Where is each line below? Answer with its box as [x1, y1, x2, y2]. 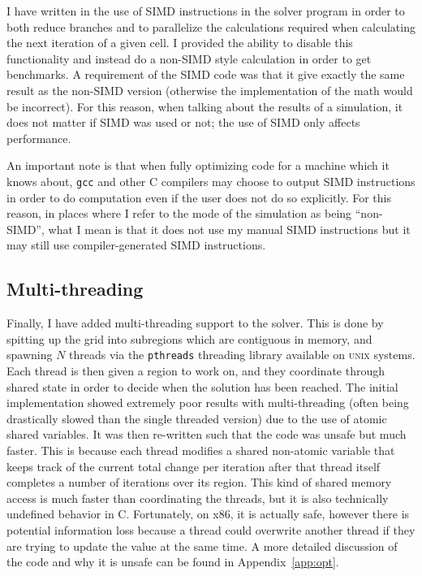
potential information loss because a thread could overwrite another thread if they [6, 521, 416, 538]
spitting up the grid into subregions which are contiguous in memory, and [6, 330, 372, 347]
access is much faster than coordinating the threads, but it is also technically [6, 489, 389, 506]
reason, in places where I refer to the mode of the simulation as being [6, 205, 352, 222]
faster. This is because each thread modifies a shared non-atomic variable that [6, 441, 395, 458]
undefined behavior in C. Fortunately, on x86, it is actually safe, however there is [6, 505, 410, 522]
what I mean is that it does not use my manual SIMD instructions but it [48, 220, 411, 237]
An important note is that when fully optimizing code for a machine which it [6, 157, 390, 174]
